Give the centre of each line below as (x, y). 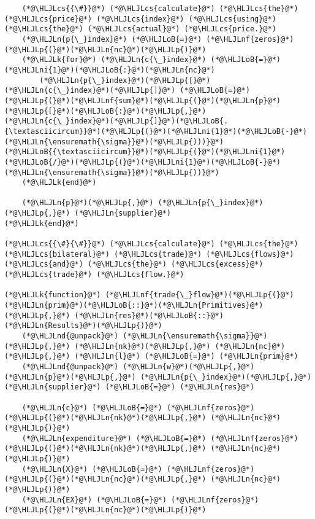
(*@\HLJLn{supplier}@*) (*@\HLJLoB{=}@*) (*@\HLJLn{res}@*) (130, 387)
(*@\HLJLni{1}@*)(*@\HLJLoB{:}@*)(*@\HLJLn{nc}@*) (110, 70)
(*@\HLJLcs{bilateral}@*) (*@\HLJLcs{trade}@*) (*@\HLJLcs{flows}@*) (149, 254)
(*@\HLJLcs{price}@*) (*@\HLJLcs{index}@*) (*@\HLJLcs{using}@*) (140, 19)
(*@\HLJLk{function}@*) (53, 295)
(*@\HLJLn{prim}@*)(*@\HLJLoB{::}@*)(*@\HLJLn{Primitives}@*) (134, 306)
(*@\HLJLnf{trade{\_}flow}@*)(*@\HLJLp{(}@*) (199, 295)
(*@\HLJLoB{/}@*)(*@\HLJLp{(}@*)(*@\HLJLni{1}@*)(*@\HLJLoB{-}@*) (143, 162)
